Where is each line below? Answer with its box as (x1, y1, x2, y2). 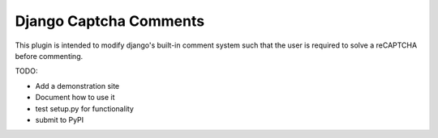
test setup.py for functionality (35, 103, 134, 113)
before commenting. (15, 51, 84, 61)
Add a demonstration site (35, 81, 120, 90)
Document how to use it (35, 93, 115, 102)
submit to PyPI (35, 115, 84, 124)
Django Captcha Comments (15, 12, 205, 30)
